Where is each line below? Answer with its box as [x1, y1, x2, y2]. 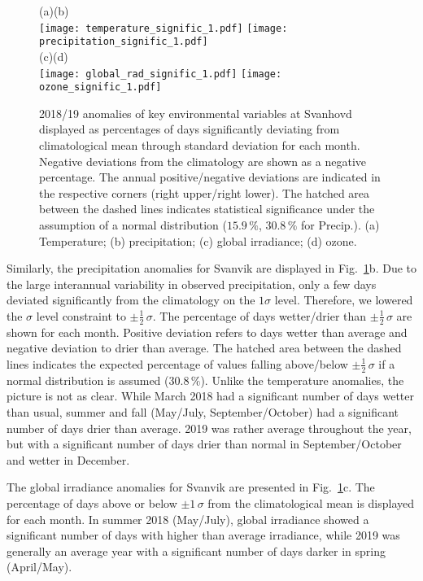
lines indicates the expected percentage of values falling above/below [7, 355, 348, 372]
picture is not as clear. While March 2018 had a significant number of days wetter [7, 387, 414, 404]
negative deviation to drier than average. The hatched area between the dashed [7, 339, 402, 356]
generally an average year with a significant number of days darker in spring [7, 542, 386, 559]
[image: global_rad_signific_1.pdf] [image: [39, 68, 282, 80]
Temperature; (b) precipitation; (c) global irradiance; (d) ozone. [39, 232, 357, 249]
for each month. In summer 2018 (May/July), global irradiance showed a [7, 510, 369, 527]
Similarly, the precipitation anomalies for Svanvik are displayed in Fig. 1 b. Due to [7, 260, 416, 277]
